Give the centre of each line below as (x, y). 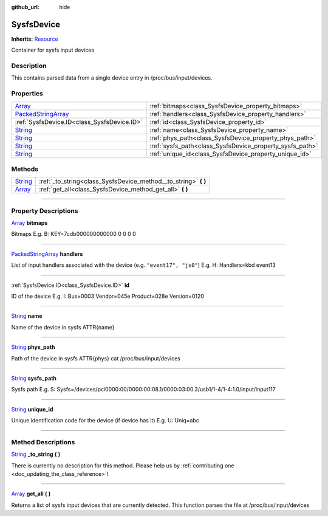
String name (27, 316)
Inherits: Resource (35, 39)
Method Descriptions (43, 442)
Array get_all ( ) (31, 494)
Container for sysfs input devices (53, 50)
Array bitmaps (29, 223)
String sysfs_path (34, 378)
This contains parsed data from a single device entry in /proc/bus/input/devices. (112, 78)
